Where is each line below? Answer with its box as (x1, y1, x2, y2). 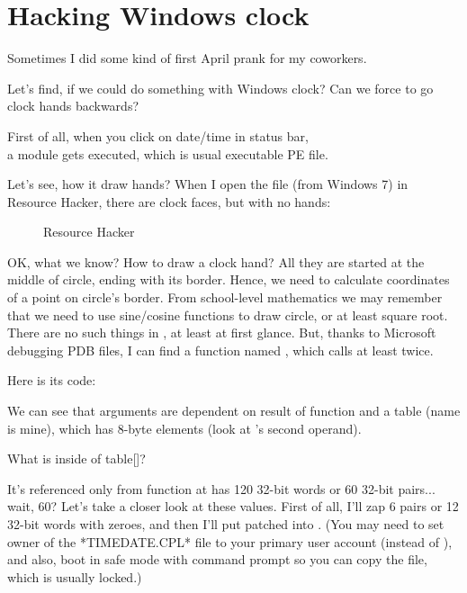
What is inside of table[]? (7, 449, 146, 468)
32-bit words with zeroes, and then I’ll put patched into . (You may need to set (7, 515, 445, 533)
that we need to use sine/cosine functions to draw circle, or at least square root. (7, 305, 448, 324)
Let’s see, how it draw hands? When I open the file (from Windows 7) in (7, 175, 409, 193)
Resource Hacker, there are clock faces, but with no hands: (7, 192, 331, 211)
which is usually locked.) (7, 567, 142, 586)
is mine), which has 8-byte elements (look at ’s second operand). (7, 418, 362, 437)
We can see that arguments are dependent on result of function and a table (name (7, 401, 461, 420)
